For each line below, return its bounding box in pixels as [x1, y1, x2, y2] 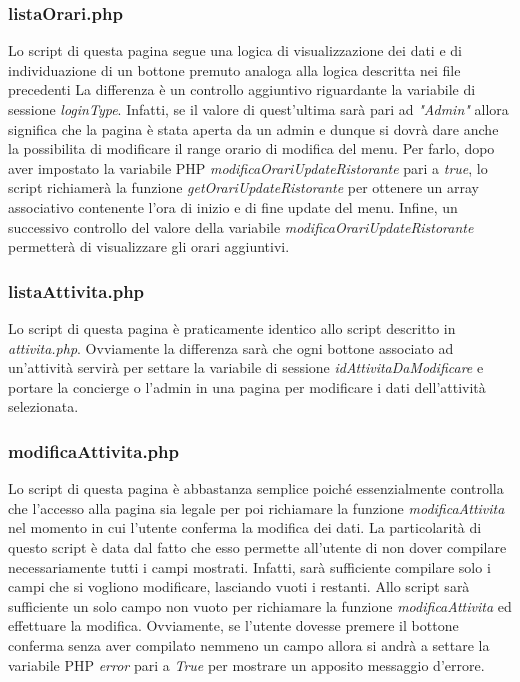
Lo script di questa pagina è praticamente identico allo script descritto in [8, 317, 456, 338]
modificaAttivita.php [8, 438, 179, 463]
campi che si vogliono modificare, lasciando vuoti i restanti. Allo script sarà [8, 576, 470, 597]
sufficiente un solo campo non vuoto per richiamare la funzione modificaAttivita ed [8, 595, 512, 616]
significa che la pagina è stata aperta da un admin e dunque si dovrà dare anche [8, 118, 499, 139]
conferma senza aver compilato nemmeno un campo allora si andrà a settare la [8, 634, 490, 655]
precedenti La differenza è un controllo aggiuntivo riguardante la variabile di [8, 79, 476, 100]
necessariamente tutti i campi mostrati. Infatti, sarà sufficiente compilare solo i [8, 556, 491, 577]
